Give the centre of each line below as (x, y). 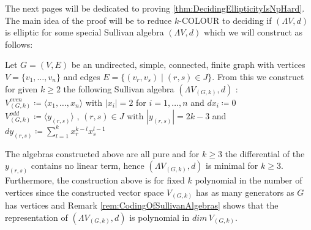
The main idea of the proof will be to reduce (88, 20)
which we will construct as (253, 32)
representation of (36, 217)
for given (21, 88)
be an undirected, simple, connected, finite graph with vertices (188, 65)
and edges (82, 76)
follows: (19, 44)
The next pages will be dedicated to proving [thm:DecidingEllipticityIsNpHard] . (155, 8)
